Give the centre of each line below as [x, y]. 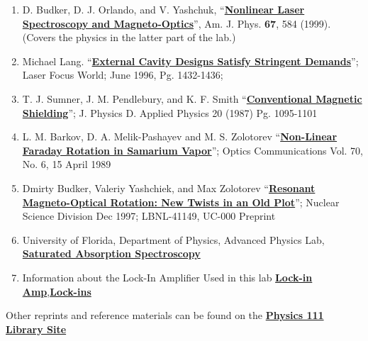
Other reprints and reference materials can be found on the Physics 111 [165, 315]
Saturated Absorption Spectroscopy [111, 253]
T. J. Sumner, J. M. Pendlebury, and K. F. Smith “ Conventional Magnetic [192, 98]
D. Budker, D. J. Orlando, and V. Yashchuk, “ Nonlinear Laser [163, 9]
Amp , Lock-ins [57, 291]
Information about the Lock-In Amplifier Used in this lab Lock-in [167, 277]
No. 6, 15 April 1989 [67, 164]
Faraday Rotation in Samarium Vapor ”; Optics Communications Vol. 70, [193, 150]
